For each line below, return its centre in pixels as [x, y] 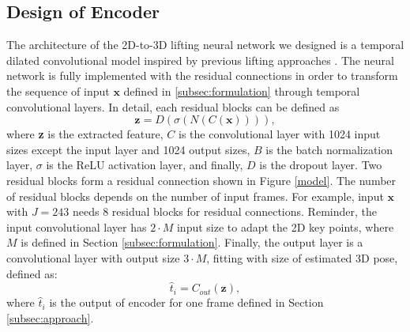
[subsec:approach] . [50, 317]
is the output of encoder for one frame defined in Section [186, 302]
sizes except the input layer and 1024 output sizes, [128, 149]
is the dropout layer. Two [321, 165]
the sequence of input [58, 91]
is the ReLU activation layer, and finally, [145, 165]
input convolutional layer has [77, 226]
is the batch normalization [329, 149]
